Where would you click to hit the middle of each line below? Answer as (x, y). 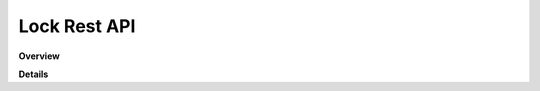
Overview (39, 56)
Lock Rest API (77, 26)
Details (33, 74)
